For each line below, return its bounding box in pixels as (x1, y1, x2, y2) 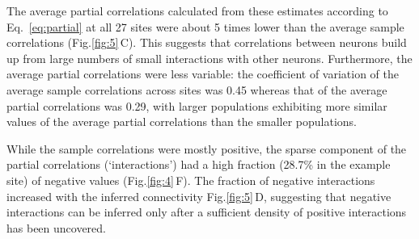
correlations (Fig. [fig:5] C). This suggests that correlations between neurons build (6, 34, 407, 51)
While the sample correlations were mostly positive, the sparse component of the (6, 140, 407, 157)
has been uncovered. (6, 219, 107, 236)
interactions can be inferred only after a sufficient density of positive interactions (6, 203, 407, 220)
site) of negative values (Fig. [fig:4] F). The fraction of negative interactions (6, 171, 375, 188)
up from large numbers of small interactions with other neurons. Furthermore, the (6, 49, 413, 66)
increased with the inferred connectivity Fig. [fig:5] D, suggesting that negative (6, 187, 391, 204)
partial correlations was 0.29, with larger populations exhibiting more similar (6, 97, 387, 114)
